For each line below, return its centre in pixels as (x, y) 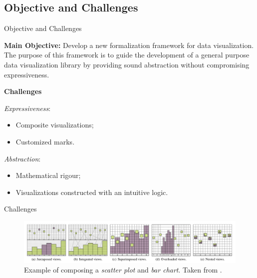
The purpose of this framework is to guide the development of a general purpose (127, 55)
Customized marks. (45, 141)
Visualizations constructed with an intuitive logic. (92, 192)
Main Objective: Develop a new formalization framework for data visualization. (129, 45)
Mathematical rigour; (48, 175)
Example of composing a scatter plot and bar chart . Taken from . (123, 270)
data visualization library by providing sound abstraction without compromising (127, 64)
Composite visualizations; (55, 125)
